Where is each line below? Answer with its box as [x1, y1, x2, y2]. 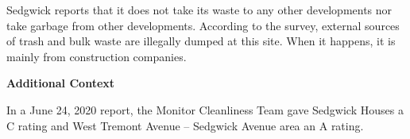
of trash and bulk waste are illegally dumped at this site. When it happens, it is [6, 33, 396, 49]
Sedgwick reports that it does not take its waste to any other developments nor [6, 2, 393, 17]
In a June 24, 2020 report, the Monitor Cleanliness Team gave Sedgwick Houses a [6, 101, 404, 118]
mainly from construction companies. [6, 48, 187, 64]
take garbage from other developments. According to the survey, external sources [6, 17, 400, 33]
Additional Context [6, 75, 115, 91]
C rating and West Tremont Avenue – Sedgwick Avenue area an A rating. [6, 117, 364, 133]
